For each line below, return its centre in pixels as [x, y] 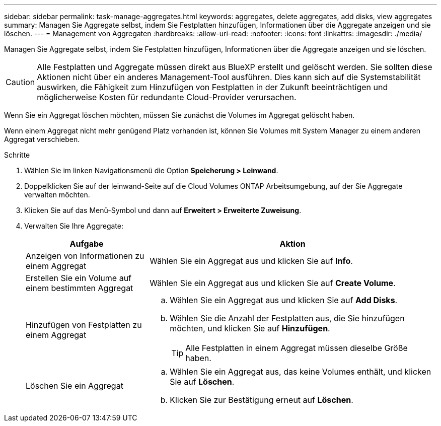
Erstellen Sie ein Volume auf [79, 278]
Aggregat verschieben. [42, 139]
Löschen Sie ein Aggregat [75, 386]
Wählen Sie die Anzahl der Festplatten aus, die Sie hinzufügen [287, 318]
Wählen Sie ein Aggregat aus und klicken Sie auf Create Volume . [273, 283]
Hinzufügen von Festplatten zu [84, 325]
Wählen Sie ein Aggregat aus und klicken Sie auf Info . [251, 261]
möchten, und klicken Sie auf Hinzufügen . [250, 328]
